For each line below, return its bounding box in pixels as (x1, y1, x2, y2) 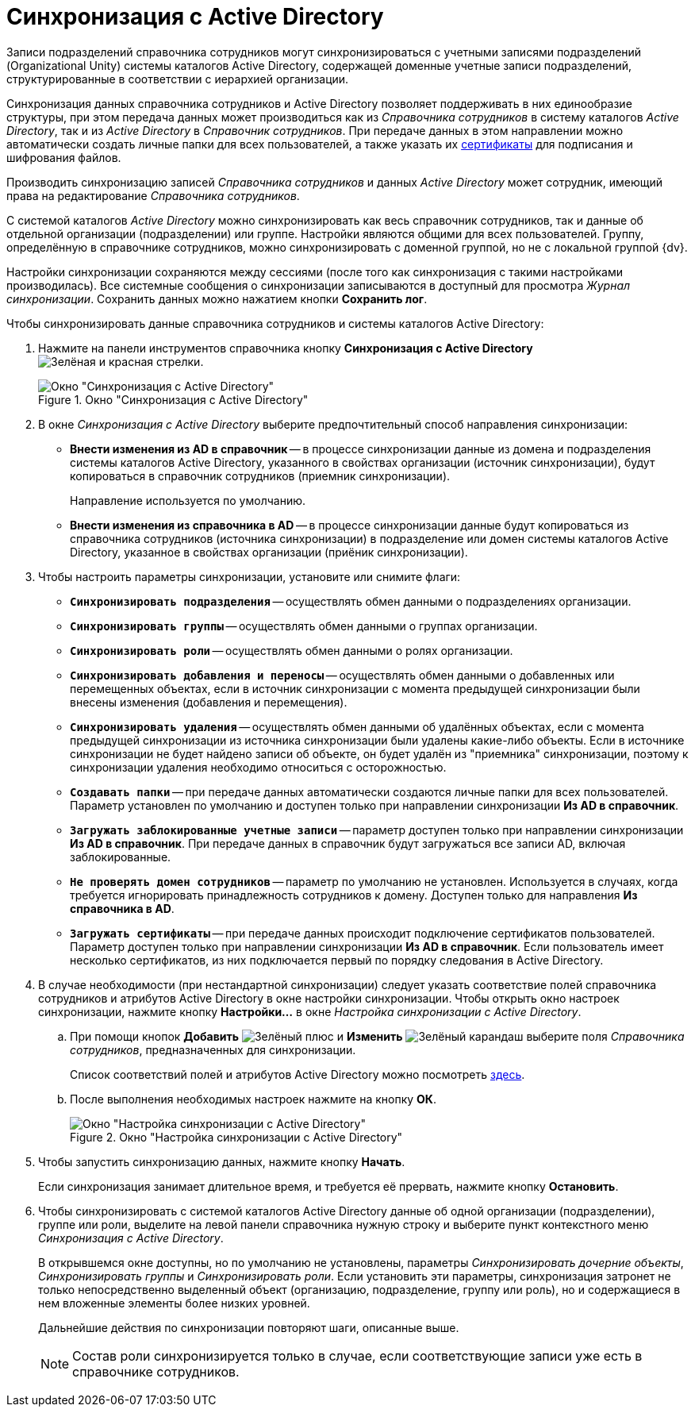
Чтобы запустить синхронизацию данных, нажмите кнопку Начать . (38, 1154, 405, 1169)
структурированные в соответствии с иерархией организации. (6, 71, 349, 86)
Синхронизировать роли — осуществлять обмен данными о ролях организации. (70, 643, 513, 657)
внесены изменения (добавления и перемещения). (70, 695, 347, 709)
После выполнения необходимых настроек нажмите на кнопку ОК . (70, 1092, 436, 1106)
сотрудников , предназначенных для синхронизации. (70, 1042, 356, 1057)
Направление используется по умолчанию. (70, 493, 305, 507)
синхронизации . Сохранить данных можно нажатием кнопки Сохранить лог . (6, 291, 428, 306)
